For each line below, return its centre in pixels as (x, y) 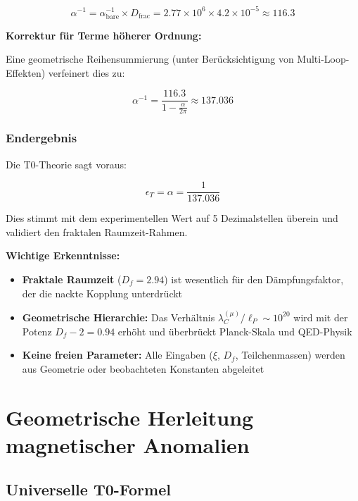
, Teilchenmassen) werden (290, 355)
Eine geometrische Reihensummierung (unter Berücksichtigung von (150, 59)
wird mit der (321, 317)
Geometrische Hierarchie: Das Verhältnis (119, 317)
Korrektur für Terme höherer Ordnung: (104, 35)
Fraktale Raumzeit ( (72, 279)
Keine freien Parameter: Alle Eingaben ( (117, 355)
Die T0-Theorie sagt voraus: (66, 164)
